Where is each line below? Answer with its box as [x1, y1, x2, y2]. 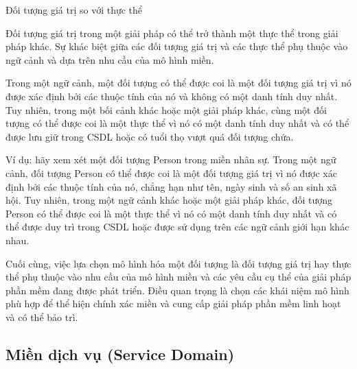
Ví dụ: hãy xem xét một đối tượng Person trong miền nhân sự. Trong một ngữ [5, 152, 336, 167]
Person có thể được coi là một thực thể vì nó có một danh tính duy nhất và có [5, 206, 337, 220]
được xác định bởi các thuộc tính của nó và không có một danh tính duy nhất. [5, 88, 338, 103]
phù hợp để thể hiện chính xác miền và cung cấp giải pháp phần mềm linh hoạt [5, 296, 341, 311]
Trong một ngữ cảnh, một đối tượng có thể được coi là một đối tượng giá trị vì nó [5, 75, 352, 90]
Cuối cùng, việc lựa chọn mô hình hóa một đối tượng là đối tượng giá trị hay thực [5, 256, 352, 270]
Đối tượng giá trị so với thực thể [5, 3, 143, 16]
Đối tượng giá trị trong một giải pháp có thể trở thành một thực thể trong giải [5, 25, 338, 40]
